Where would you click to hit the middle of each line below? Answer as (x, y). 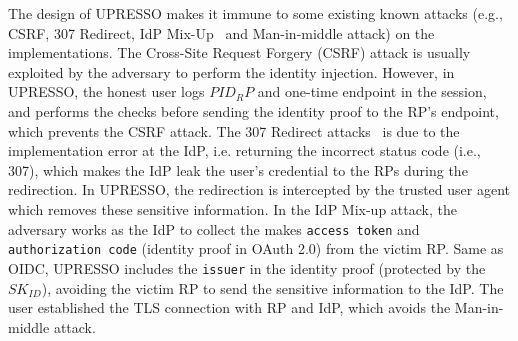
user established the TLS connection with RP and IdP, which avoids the (229, 307)
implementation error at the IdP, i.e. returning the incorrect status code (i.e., (244, 150)
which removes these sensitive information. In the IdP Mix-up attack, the (232, 208)
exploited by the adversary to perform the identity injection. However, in (231, 71)
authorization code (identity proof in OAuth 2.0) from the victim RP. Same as (256, 248)
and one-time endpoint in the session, (372, 91)
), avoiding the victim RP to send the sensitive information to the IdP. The (272, 287)
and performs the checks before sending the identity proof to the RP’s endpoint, (253, 110)
